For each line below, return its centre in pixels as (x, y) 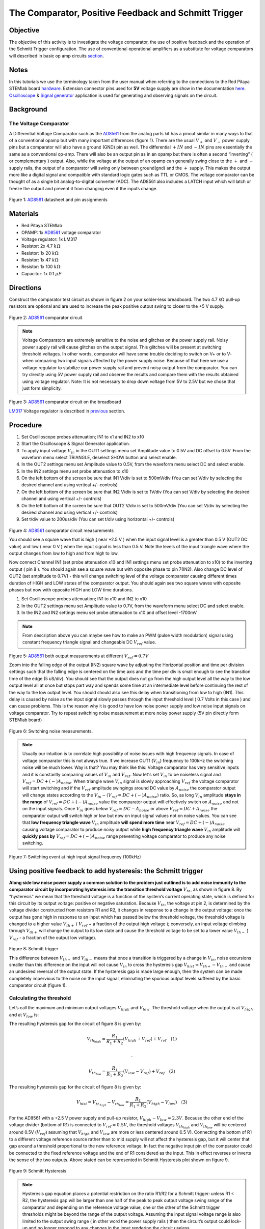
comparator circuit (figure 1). (38, 985)
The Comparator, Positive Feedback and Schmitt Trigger (126, 13)
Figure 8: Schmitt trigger (34, 949)
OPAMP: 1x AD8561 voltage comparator (61, 232)
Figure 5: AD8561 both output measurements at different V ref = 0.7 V (79, 656)
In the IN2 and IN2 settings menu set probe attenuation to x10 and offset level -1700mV (109, 613)
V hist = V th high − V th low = (103, 1103)
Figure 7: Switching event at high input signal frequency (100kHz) (75, 857)
